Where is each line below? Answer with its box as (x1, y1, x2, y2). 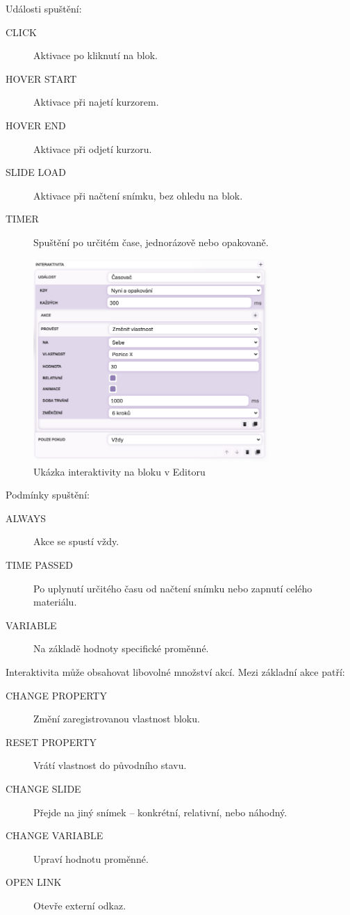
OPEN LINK (6, 875, 62, 889)
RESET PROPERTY (6, 734, 97, 749)
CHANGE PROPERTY (6, 688, 107, 702)
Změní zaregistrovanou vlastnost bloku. (33, 711, 200, 726)
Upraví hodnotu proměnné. (33, 851, 149, 866)
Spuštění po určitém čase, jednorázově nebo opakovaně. (33, 234, 269, 249)
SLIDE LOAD (6, 165, 66, 179)
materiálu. (33, 594, 77, 609)
